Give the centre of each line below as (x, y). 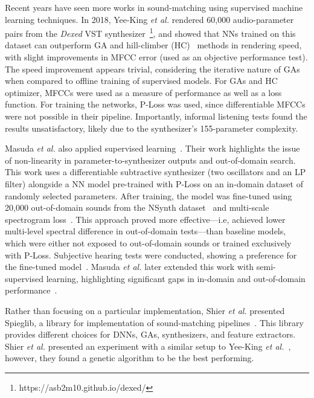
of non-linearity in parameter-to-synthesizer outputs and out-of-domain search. (150, 160)
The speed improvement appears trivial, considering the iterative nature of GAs (152, 69)
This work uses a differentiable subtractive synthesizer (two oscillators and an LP (155, 172)
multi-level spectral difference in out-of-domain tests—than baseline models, (146, 231)
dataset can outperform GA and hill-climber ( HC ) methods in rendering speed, (153, 45)
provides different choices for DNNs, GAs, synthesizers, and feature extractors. (150, 334)
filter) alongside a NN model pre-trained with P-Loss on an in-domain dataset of (154, 183)
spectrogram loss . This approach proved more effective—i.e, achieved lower (145, 219)
